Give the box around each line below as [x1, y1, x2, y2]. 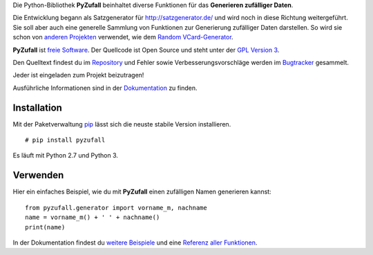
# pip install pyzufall [25, 136, 106, 144]
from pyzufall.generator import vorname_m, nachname [25, 204, 207, 211]
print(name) [25, 223, 66, 231]
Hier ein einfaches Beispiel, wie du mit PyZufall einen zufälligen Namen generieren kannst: [12, 187, 272, 196]
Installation [12, 102, 62, 113]
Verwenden [12, 169, 64, 181]
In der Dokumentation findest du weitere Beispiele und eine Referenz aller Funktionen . [12, 238, 258, 247]
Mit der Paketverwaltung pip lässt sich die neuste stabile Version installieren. [12, 120, 231, 128]
